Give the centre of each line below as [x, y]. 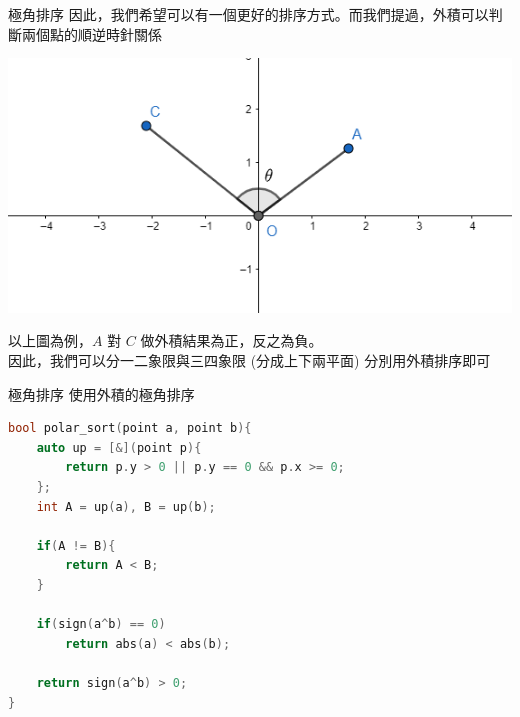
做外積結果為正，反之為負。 [231, 340]
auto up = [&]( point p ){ [119, 447]
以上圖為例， [50, 340]
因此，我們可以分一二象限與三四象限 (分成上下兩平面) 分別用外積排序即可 [249, 360]
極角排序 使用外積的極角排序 [101, 393]
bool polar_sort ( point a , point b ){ [130, 428]
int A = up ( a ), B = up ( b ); [126, 506]
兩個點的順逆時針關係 [91, 33]
